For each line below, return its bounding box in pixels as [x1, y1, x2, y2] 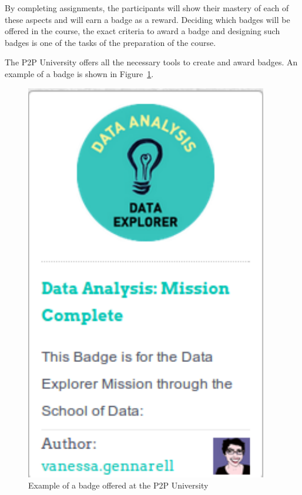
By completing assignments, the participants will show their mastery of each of [5, 2, 289, 14]
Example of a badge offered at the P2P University [28, 479, 209, 491]
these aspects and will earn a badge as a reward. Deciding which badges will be [5, 13, 290, 25]
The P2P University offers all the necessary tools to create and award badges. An [5, 56, 298, 68]
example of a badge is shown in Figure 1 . [5, 67, 154, 79]
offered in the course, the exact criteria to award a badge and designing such [5, 25, 280, 37]
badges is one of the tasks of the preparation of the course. [5, 36, 216, 48]
